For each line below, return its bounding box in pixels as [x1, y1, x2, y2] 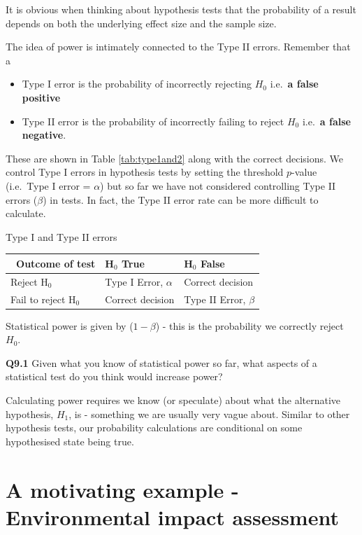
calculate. [6, 206, 46, 221]
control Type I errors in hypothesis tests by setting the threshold [6, 165, 284, 179]
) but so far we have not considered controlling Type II [100, 178, 336, 193]
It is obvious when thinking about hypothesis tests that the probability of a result [6, 2, 356, 16]
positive [22, 90, 61, 104]
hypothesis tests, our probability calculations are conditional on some [6, 420, 303, 435]
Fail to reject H [10, 291, 76, 306]
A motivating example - [6, 475, 239, 503]
